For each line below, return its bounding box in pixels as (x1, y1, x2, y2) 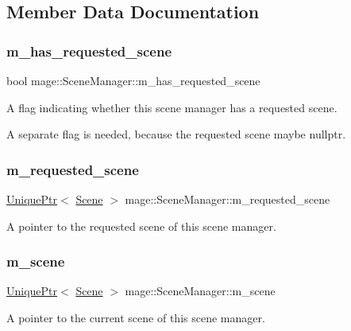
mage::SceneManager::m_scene (125, 282, 276, 299)
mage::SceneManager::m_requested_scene (125, 191, 330, 207)
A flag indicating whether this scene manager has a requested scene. (6, 99, 337, 115)
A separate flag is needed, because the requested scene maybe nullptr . (6, 126, 346, 142)
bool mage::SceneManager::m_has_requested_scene (6, 72, 260, 88)
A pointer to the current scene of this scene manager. (6, 310, 265, 325)
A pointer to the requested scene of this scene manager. (6, 217, 276, 234)
